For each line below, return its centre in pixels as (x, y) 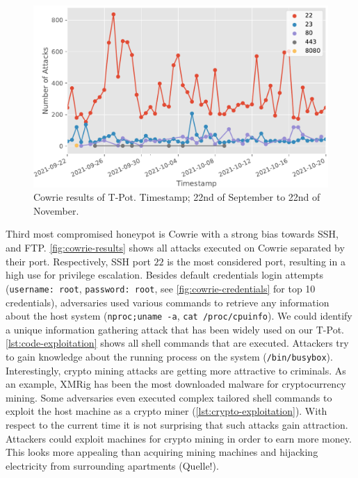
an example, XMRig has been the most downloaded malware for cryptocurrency (176, 384)
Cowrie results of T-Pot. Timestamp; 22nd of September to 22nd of (177, 197)
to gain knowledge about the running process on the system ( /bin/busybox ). (169, 356)
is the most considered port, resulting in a (256, 261)
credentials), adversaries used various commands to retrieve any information (168, 302)
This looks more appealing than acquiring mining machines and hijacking (162, 452)
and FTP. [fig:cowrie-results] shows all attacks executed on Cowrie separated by (175, 248)
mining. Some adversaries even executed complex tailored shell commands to (169, 397)
